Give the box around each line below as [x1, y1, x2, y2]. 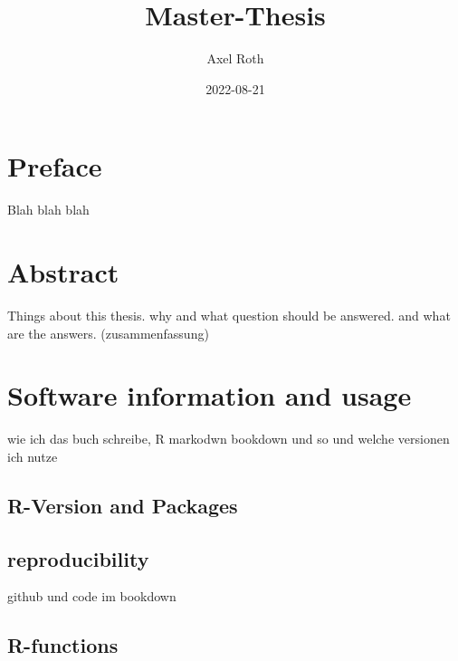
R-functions [7, 631, 119, 659]
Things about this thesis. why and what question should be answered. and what [7, 305, 451, 324]
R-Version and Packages [7, 491, 238, 519]
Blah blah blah [7, 200, 90, 219]
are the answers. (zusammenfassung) [7, 323, 209, 342]
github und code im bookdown [7, 587, 177, 606]
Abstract [7, 254, 119, 291]
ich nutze [7, 446, 58, 465]
